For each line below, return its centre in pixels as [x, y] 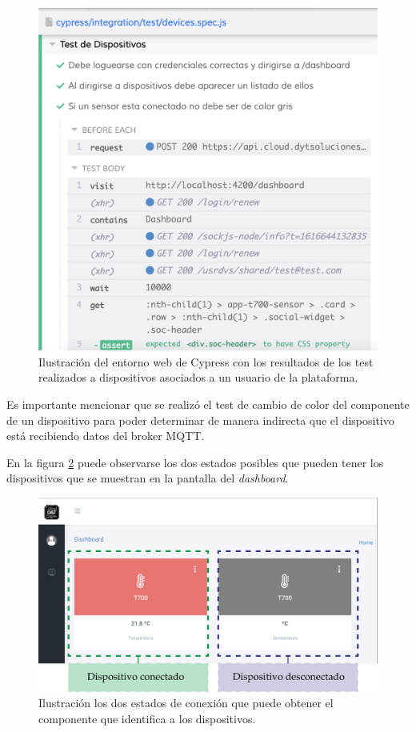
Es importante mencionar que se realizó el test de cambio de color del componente [208, 404]
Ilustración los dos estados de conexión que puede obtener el [186, 703]
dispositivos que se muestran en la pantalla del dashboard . [148, 478]
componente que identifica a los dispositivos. [147, 718]
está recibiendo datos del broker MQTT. [106, 436]
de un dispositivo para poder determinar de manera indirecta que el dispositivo [200, 420]
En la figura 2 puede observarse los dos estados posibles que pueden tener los [195, 462]
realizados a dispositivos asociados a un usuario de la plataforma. [198, 377]
